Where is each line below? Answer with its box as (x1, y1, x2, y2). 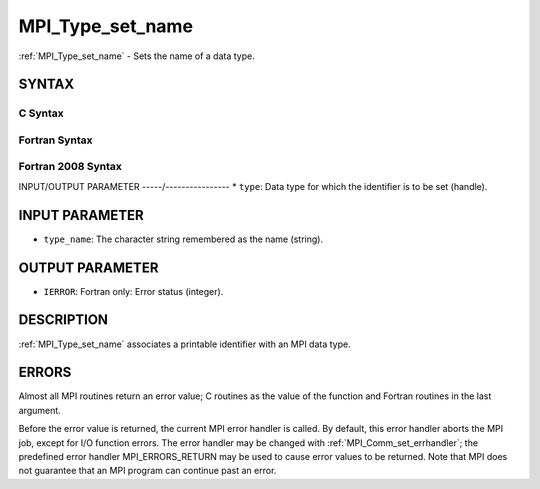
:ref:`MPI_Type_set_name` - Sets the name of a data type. (18, 50, 255, 62)
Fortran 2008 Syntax (18, 160, 122, 174)
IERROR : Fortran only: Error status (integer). (43, 285, 224, 297)
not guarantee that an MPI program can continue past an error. (18, 465, 277, 477)
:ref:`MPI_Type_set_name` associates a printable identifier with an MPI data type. (18, 338, 351, 350)
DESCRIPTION (18, 311, 109, 329)
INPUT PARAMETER (18, 206, 144, 224)
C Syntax (18, 106, 64, 120)
